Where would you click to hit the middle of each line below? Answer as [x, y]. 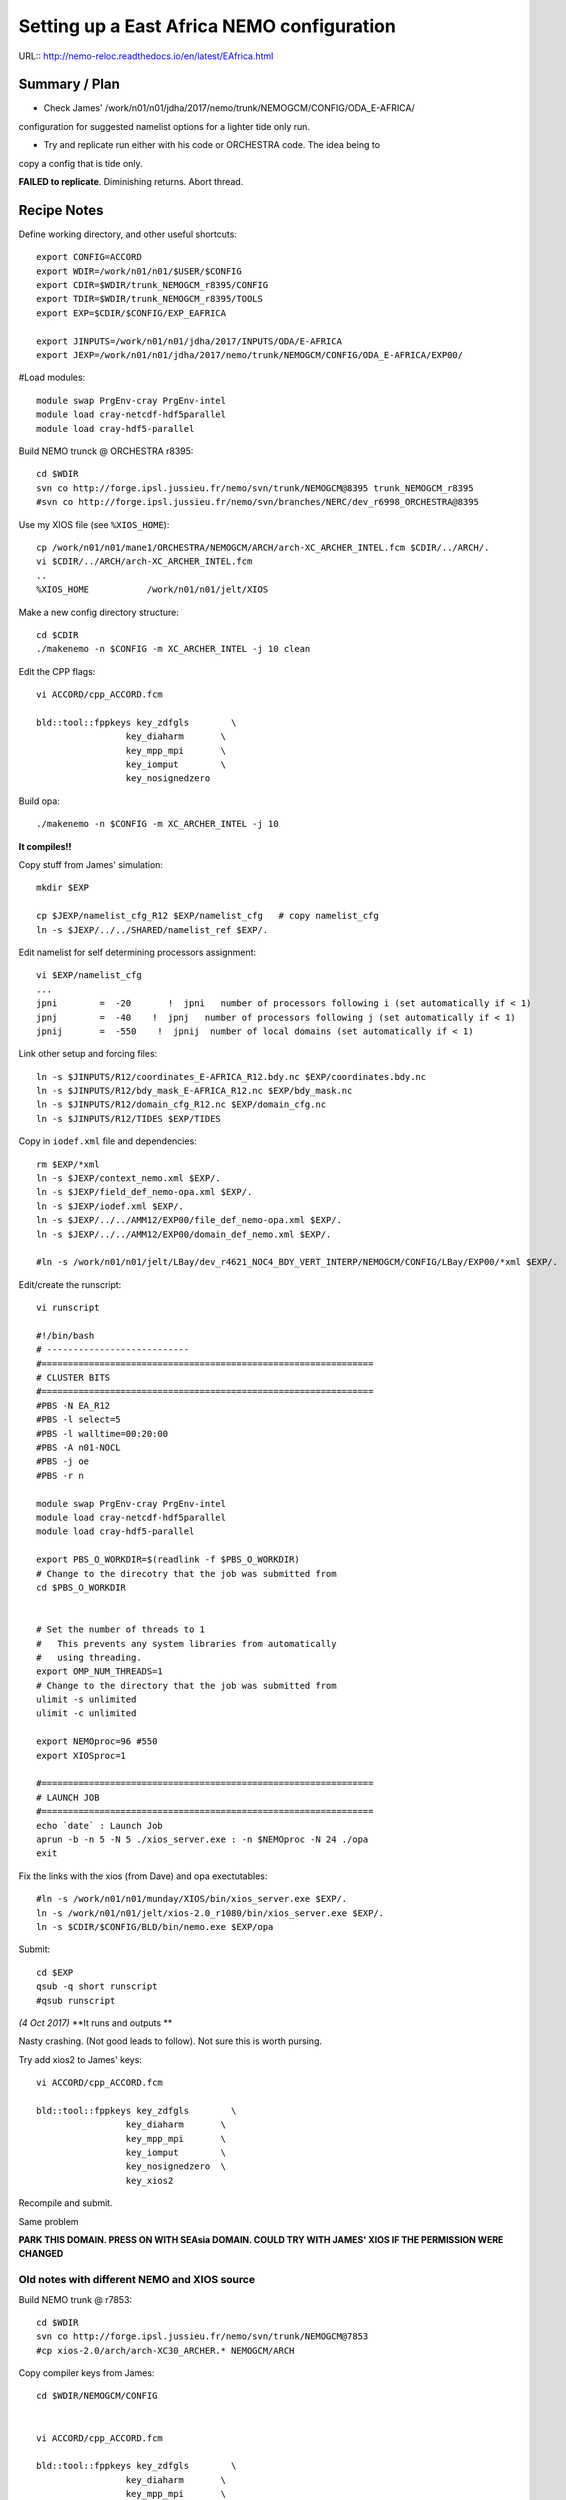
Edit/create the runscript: [70, 1284]
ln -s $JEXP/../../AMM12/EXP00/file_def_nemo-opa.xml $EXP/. [189, 1220]
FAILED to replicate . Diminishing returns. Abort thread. [131, 182]
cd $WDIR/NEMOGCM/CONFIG [97, 2396]
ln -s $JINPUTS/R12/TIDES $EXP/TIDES [129, 1118]
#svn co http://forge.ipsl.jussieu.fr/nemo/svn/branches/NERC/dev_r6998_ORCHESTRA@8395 [258, 502]
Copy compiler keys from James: [86, 2373]
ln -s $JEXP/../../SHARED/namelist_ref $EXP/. [152, 929]
